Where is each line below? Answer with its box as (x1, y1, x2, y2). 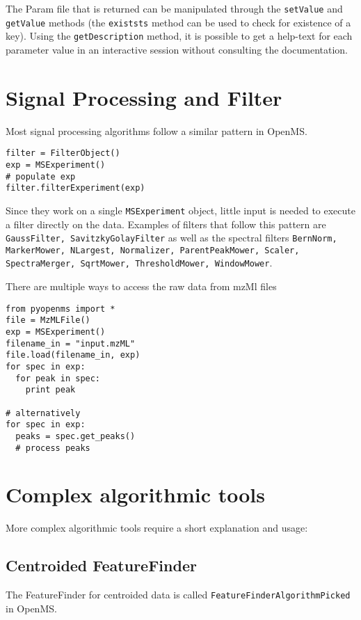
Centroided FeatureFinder (6, 555, 197, 576)
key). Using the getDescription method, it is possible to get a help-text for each (6, 29, 353, 43)
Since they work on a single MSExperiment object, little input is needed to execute (6, 202, 355, 217)
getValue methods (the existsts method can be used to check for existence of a (6, 15, 351, 29)
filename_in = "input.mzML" (6, 338, 136, 349)
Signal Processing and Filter (6, 83, 282, 111)
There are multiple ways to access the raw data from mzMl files (6, 279, 277, 294)
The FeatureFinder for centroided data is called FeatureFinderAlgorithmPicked (6, 587, 351, 602)
